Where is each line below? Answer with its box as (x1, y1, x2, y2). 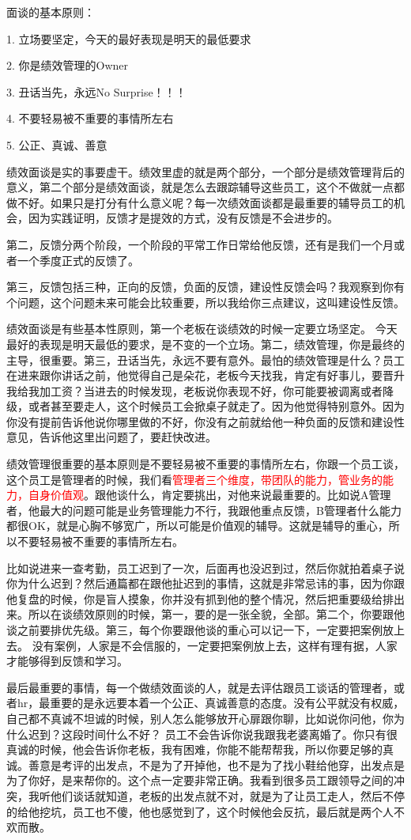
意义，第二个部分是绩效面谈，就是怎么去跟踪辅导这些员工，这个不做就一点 (6, 179, 394, 195)
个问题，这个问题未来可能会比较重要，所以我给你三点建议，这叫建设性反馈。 (6, 293, 405, 310)
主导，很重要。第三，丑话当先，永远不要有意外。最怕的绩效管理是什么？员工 (6, 351, 405, 368)
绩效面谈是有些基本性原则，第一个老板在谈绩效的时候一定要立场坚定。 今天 (6, 320, 398, 337)
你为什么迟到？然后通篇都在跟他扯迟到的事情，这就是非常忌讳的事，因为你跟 (6, 575, 405, 592)
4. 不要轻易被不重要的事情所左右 (6, 110, 174, 127)
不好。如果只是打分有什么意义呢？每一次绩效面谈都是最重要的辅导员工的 (17, 194, 394, 210)
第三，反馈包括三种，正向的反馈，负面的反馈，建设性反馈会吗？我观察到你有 (6, 278, 405, 295)
